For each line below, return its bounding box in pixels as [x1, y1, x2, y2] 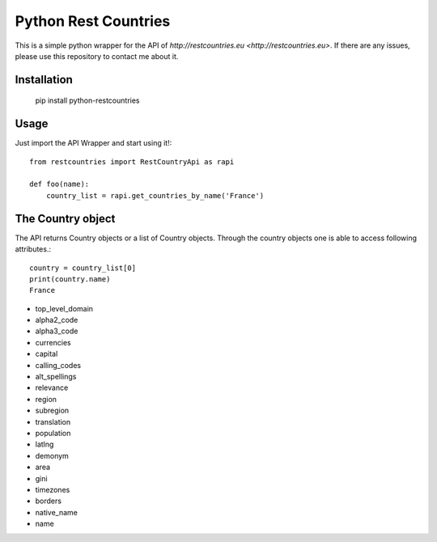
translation [35, 417, 71, 426]
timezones [35, 485, 70, 494]
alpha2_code [35, 315, 78, 325]
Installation [15, 73, 73, 87]
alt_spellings [35, 372, 77, 382]
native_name [35, 507, 78, 517]
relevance [35, 383, 69, 392]
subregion [35, 405, 70, 416]
